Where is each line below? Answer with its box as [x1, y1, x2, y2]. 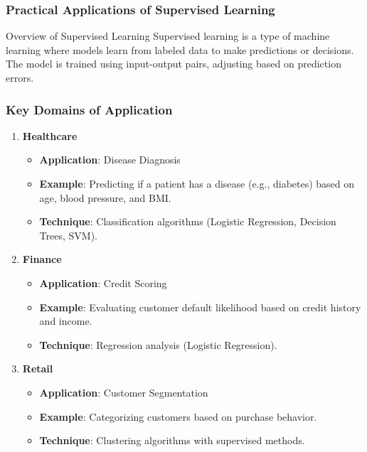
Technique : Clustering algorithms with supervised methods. [39, 433, 305, 448]
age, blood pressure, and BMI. [39, 190, 171, 205]
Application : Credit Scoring [39, 275, 167, 290]
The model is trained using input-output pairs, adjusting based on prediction [6, 56, 341, 71]
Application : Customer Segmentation [39, 384, 208, 399]
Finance [22, 252, 62, 267]
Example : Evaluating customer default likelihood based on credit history [39, 299, 361, 314]
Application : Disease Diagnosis [39, 152, 181, 167]
